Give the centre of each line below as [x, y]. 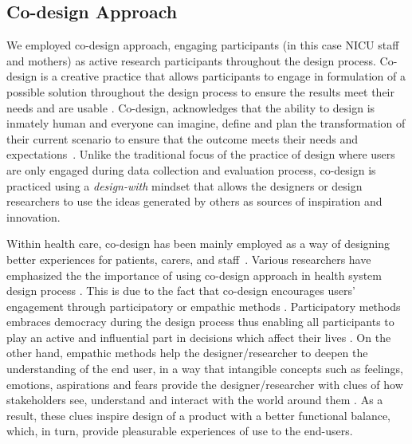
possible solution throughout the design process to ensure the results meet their [200, 91]
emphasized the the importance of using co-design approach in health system [194, 275]
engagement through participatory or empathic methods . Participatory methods [204, 306]
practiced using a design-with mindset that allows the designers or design [184, 185]
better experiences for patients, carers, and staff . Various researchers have [189, 259]
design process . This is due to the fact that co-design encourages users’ [181, 291]
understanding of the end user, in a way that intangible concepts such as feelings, [205, 369]
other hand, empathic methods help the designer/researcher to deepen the [187, 353]
